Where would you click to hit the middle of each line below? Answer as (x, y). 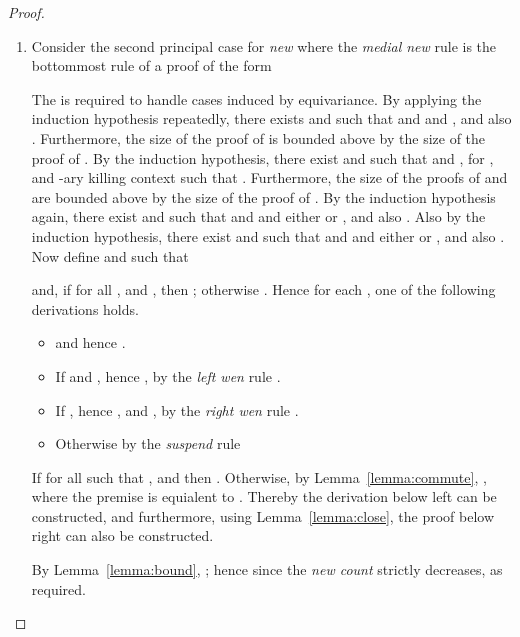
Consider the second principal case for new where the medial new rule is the (264, 45)
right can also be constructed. (122, 535)
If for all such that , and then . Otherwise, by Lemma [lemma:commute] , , (259, 476)
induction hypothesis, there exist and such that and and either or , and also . (268, 235)
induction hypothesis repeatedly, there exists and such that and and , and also (271, 118)
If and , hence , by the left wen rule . (168, 375)
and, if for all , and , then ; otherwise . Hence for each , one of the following (263, 289)
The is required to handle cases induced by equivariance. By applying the (256, 98)
